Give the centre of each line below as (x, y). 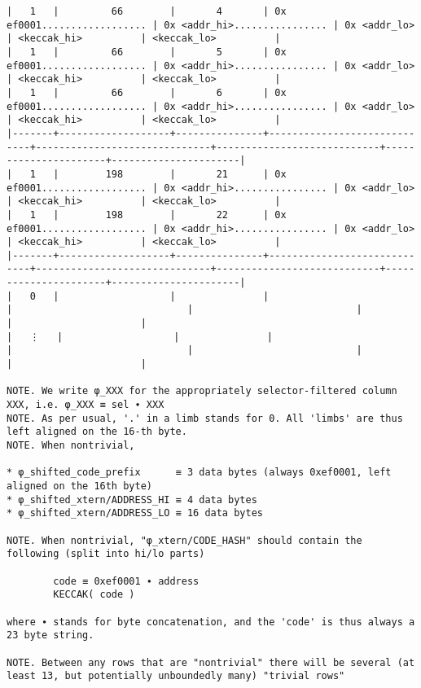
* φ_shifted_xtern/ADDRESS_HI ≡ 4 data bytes (132, 500)
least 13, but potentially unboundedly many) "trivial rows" (176, 676)
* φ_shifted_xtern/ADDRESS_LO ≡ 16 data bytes (135, 513)
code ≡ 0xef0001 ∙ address (126, 581)
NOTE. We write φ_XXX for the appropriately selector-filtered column (202, 391)
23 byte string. (50, 635)
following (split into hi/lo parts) (106, 554)
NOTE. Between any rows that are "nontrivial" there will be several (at (211, 662)
